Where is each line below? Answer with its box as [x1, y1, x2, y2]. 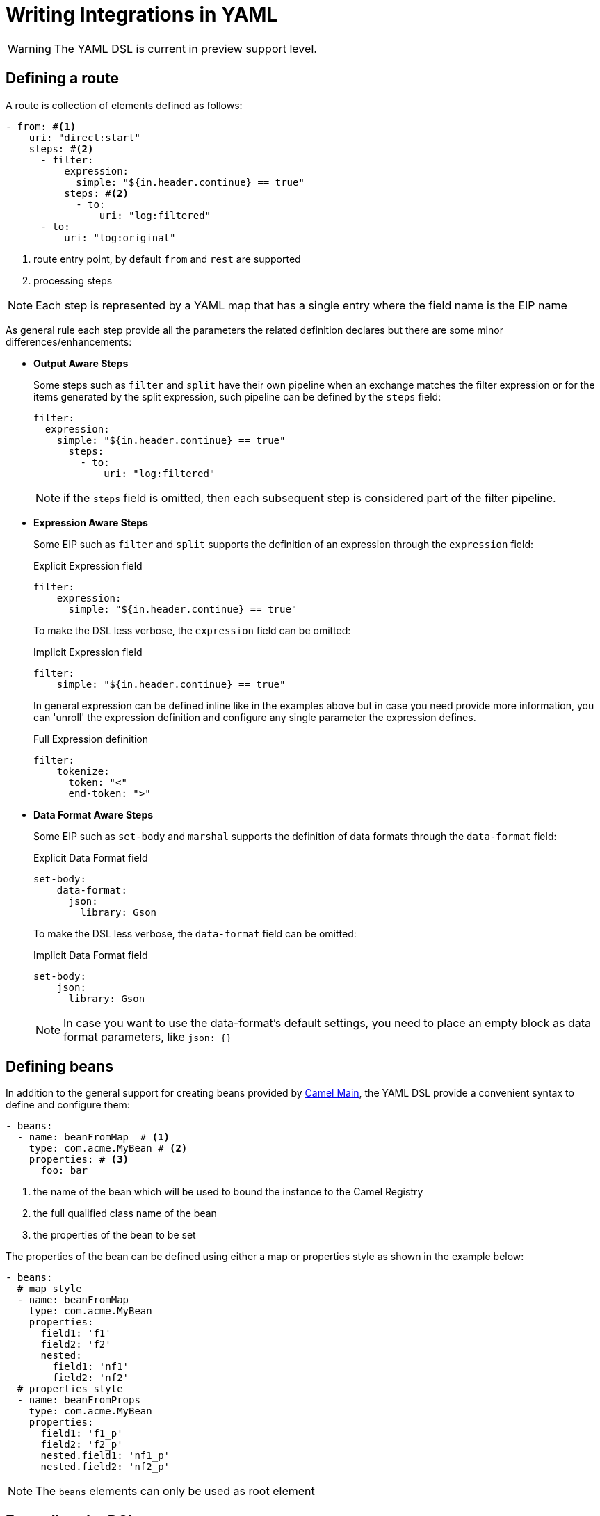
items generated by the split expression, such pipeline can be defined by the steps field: [33, 390, 441, 403]
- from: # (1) [6, 120, 76, 132]
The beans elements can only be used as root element [35, 1484, 315, 1499]
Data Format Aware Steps [33, 808, 154, 821]
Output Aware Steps [33, 357, 129, 369]
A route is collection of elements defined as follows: [6, 99, 243, 111]
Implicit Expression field [33, 645, 143, 658]
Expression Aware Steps [33, 516, 148, 529]
